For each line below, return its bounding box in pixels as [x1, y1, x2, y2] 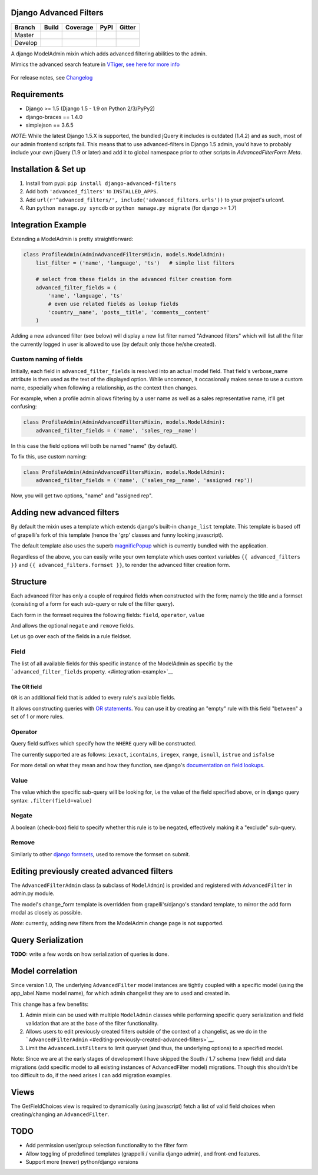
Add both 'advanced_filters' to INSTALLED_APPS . [25, 188, 158, 195]
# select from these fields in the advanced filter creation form [35, 276, 232, 283]
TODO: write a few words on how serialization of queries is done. [11, 950, 169, 958]
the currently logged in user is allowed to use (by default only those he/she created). [11, 341, 216, 348]
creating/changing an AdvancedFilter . [11, 1111, 110, 1118]
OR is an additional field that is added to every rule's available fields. [11, 694, 176, 701]
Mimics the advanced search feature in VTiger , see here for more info [11, 61, 180, 68]
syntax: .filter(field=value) [11, 797, 92, 804]
